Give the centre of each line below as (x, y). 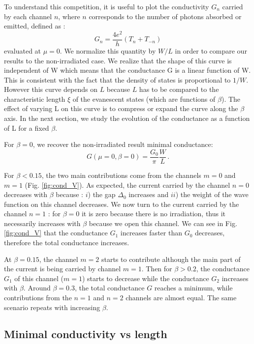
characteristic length (35, 99)
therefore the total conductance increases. (67, 243)
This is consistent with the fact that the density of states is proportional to (117, 79)
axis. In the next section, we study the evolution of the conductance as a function (127, 118)
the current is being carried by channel (63, 269)
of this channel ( (39, 278)
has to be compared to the (179, 89)
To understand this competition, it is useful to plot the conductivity (107, 6)
